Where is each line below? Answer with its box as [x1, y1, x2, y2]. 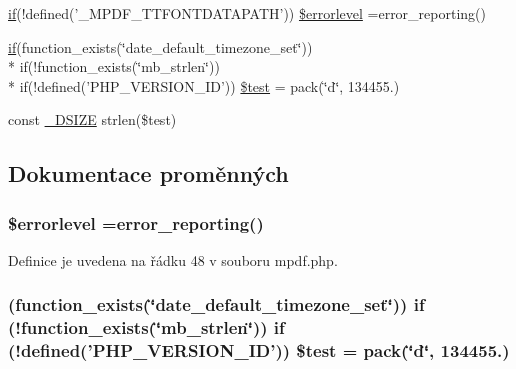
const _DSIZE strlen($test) [8, 109, 177, 130]
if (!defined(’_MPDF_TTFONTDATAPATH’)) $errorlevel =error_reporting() [8, 3, 486, 23]
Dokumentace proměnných [8, 158, 289, 189]
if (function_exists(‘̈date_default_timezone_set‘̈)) [8, 36, 313, 57]
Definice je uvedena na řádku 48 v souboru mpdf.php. [8, 249, 338, 270]
